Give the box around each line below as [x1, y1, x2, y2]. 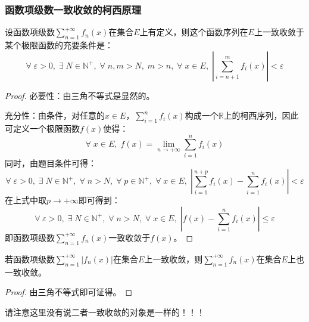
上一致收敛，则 [144, 252, 203, 265]
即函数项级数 [5, 231, 55, 243]
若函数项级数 [5, 252, 55, 265]
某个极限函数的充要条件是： [5, 39, 113, 51]
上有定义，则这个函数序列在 [139, 26, 248, 38]
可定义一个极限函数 [5, 122, 80, 134]
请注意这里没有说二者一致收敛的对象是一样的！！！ [5, 305, 205, 318]
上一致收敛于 [254, 26, 304, 38]
